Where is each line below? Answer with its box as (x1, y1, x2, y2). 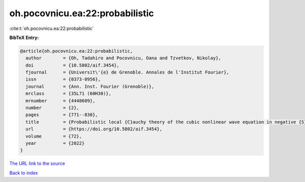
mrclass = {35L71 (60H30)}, (25, 91, 112, 96)
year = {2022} (25, 140, 85, 146)
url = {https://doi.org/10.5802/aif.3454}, (25, 126, 163, 132)
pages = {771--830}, (25, 112, 99, 118)
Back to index (9, 170, 38, 176)
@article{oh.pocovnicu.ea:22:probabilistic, (20, 48, 133, 54)
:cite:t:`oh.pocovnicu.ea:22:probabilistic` (9, 25, 94, 31)
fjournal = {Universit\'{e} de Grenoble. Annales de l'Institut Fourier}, (25, 69, 230, 76)
